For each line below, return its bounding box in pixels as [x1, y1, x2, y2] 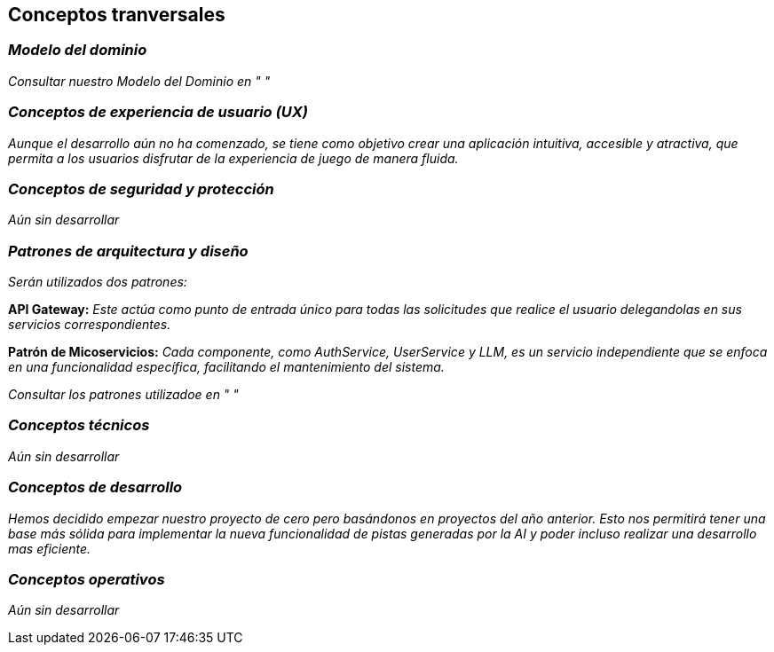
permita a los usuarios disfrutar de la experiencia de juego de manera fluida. [8, 150, 459, 166]
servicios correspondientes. [8, 317, 171, 333]
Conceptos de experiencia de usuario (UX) [8, 103, 308, 122]
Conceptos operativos [8, 570, 165, 588]
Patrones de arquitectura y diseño [8, 241, 249, 260]
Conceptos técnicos [8, 416, 150, 435]
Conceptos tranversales [8, 4, 225, 26]
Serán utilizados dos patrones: [8, 274, 187, 290]
